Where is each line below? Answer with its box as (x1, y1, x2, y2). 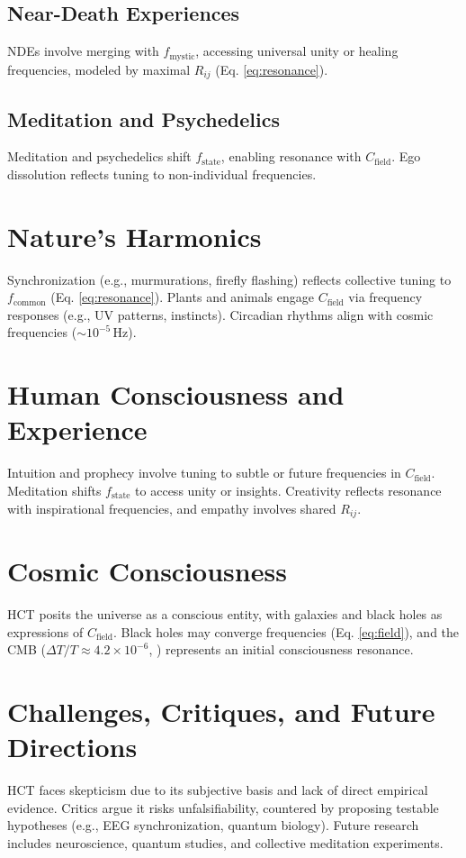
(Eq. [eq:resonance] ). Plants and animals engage (50, 288, 314, 306)
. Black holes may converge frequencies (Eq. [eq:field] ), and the (112, 622, 460, 641)
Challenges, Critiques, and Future (7, 693, 435, 730)
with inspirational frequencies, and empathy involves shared (7, 498, 336, 517)
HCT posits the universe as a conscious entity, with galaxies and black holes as (7, 605, 443, 624)
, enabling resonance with (220, 147, 362, 166)
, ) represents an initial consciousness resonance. (148, 640, 414, 659)
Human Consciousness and (7, 376, 345, 413)
